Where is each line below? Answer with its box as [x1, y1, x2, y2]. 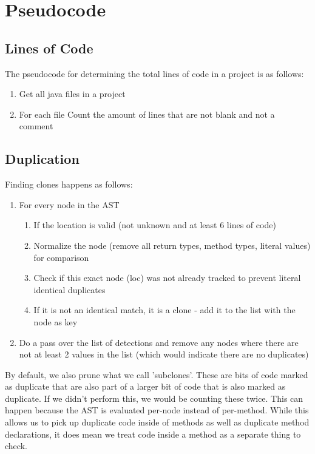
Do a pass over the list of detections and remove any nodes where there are [19, 336, 299, 348]
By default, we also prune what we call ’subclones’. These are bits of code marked [5, 368, 308, 381]
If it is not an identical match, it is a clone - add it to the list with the [33, 303, 296, 316]
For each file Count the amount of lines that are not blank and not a [19, 107, 275, 120]
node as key [33, 315, 78, 328]
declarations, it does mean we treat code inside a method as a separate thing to [5, 427, 301, 440]
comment [19, 120, 53, 132]
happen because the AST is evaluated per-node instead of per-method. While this [5, 404, 309, 416]
